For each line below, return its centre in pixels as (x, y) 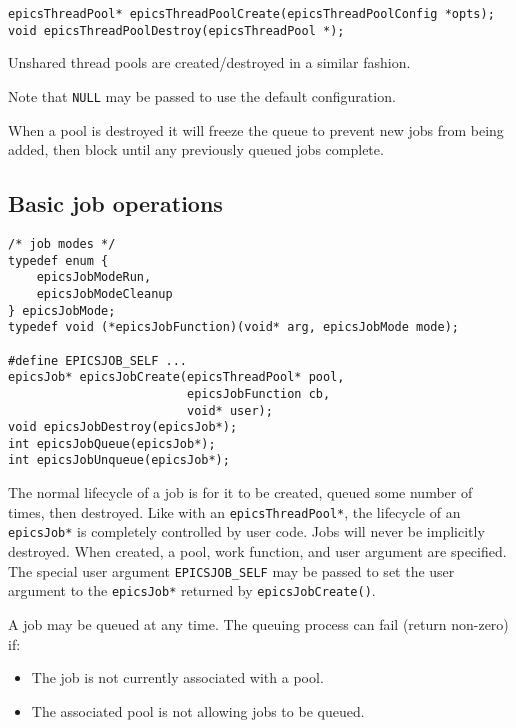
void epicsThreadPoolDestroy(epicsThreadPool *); (176, 30)
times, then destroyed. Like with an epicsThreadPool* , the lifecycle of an (234, 511)
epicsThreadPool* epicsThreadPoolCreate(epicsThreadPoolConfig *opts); (251, 14)
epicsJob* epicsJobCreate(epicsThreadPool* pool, (176, 377)
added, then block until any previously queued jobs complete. (196, 149)
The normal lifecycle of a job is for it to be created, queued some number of (240, 492)
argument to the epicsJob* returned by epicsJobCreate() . (192, 590)
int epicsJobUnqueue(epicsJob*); (119, 460)
